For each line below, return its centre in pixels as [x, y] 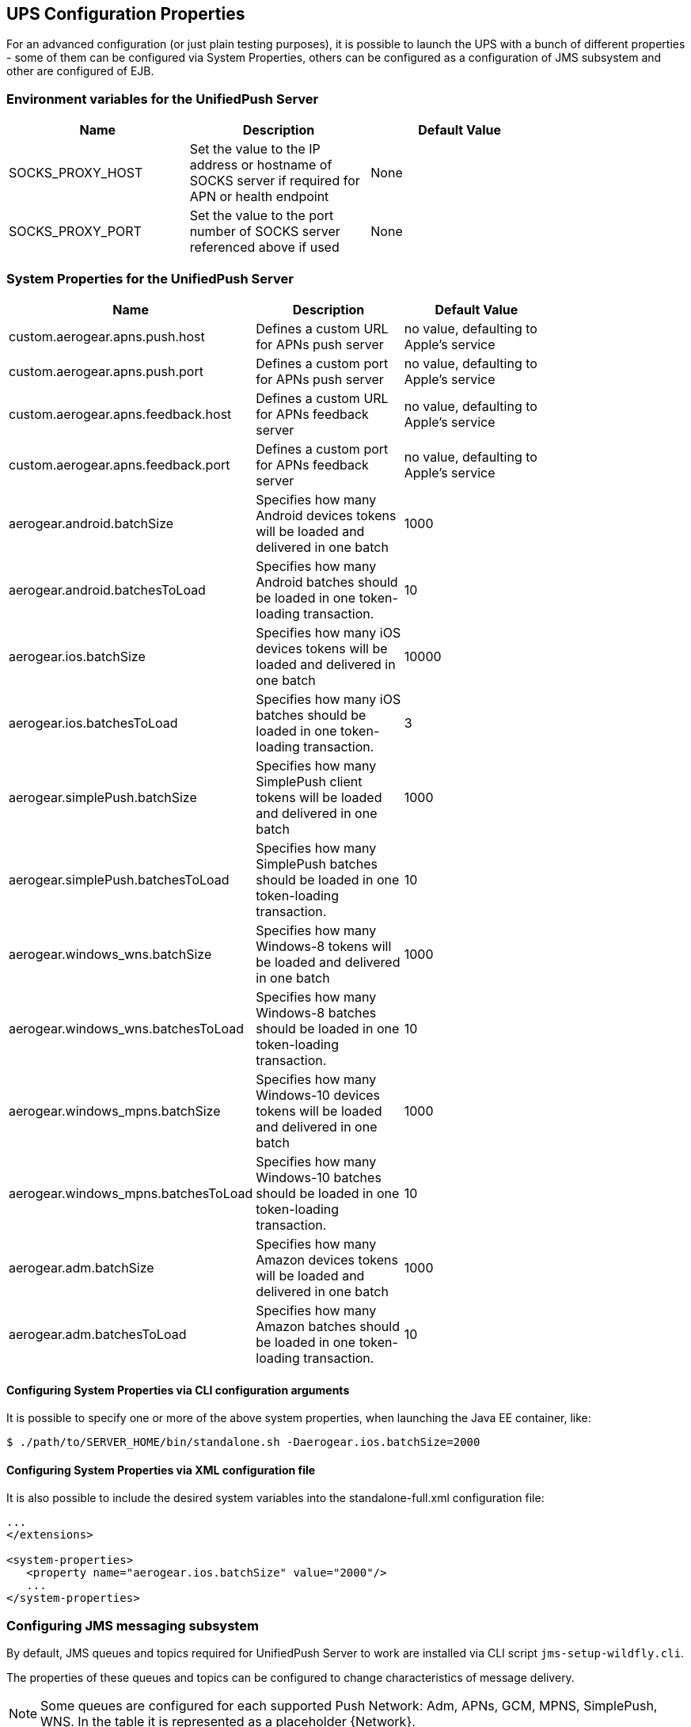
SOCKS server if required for [275, 181]
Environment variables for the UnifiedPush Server [163, 99]
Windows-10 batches [319, 1177]
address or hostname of [261, 165]
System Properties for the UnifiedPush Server [150, 278]
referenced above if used [264, 247]
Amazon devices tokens [327, 1259]
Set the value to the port [262, 216]
